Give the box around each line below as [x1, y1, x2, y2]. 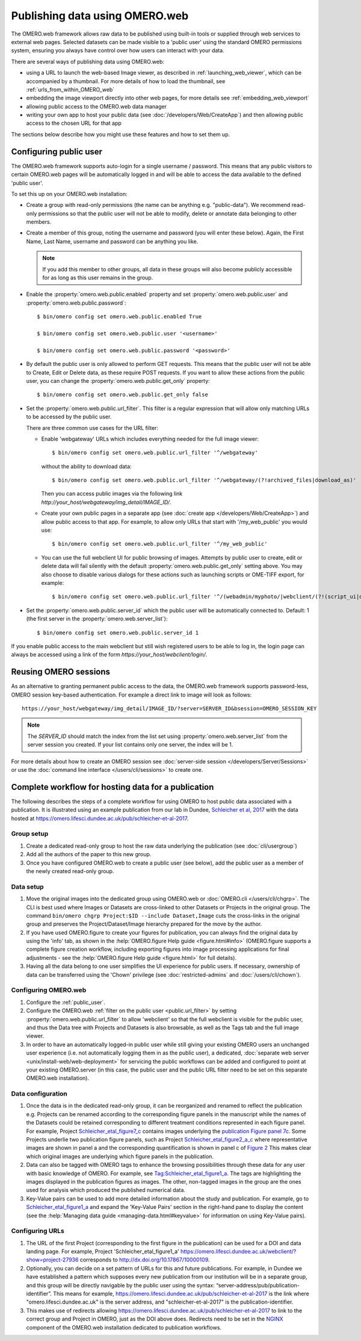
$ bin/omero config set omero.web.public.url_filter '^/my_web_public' [52, 540, 268, 547]
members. [26, 218, 52, 226]
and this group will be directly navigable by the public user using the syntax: [26, 1281, 215, 1289]
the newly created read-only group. [26, 867, 114, 874]
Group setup [11, 830, 49, 838]
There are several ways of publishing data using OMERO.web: [11, 58, 165, 65]
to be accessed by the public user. [26, 413, 112, 420]
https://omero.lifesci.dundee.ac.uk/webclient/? [180, 1248, 297, 1255]
